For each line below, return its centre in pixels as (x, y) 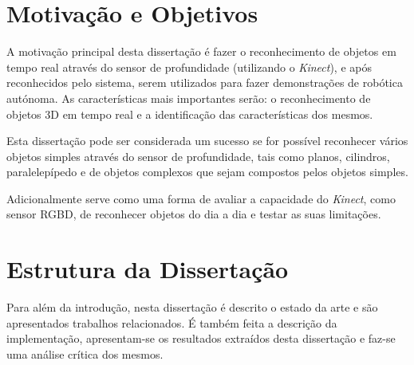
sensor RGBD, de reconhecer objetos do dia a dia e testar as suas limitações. (194, 214)
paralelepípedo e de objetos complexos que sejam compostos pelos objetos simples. (207, 172)
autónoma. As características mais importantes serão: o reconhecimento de (189, 98)
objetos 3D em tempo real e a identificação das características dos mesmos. (190, 114)
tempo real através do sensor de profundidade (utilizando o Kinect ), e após (189, 67)
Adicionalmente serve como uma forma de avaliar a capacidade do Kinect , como (201, 198)
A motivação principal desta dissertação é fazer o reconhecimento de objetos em (201, 51)
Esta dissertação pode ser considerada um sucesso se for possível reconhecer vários (207, 141)
